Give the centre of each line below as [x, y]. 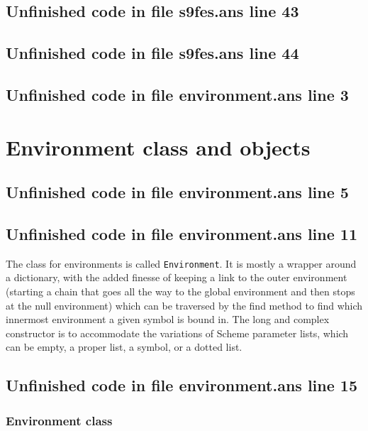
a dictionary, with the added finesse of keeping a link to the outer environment [177, 277]
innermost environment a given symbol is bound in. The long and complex [168, 319]
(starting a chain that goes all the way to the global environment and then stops [180, 291]
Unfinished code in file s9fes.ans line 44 [152, 53]
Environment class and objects [158, 147]
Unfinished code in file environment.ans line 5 [177, 192]
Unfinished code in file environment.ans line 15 [182, 385]
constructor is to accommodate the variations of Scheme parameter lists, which [177, 333]
